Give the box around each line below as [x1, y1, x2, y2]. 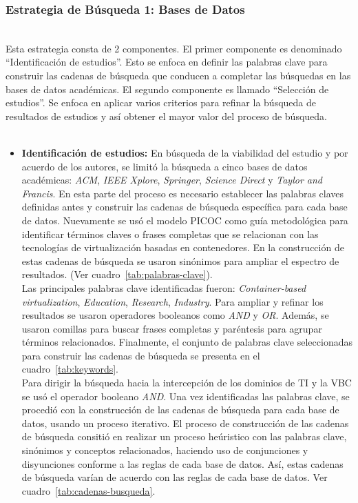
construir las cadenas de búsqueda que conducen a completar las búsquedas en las [6, 68, 351, 82]
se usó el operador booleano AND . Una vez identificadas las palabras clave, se [21, 388, 350, 403]
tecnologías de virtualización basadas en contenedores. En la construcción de [21, 240, 344, 255]
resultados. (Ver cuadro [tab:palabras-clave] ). [21, 267, 213, 282]
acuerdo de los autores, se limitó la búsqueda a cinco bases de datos [21, 159, 308, 173]
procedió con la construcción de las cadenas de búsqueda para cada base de [21, 402, 339, 417]
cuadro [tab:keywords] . [21, 362, 119, 376]
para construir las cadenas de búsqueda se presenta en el [21, 348, 260, 362]
